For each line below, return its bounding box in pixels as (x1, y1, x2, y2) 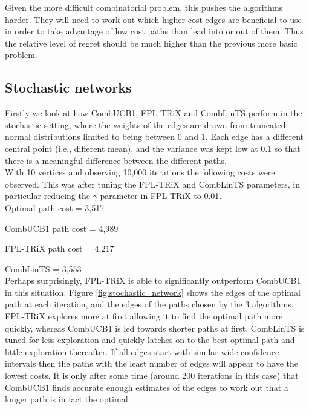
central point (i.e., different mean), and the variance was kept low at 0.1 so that (5, 142, 301, 154)
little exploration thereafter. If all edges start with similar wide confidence (5, 345, 279, 358)
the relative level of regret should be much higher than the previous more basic (5, 36, 298, 49)
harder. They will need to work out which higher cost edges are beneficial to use (5, 13, 302, 25)
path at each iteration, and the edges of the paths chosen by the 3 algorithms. (5, 298, 294, 310)
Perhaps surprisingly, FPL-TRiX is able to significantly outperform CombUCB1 (5, 274, 301, 287)
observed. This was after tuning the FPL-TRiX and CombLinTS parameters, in (5, 177, 300, 190)
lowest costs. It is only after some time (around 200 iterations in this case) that (5, 369, 299, 382)
